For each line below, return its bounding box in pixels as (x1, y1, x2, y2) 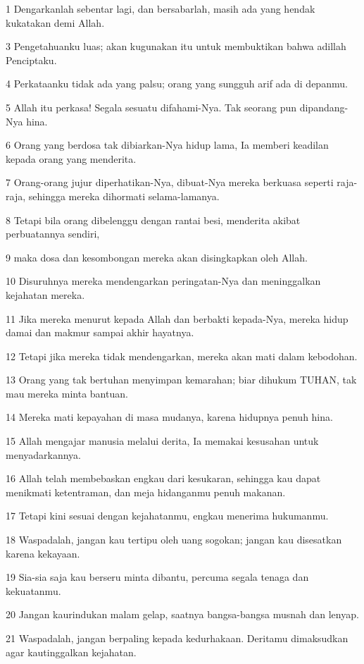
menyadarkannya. (6, 447, 82, 462)
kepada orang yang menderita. (6, 151, 137, 166)
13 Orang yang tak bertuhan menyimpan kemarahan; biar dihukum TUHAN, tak (6, 372, 357, 387)
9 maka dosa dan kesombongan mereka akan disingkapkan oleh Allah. (6, 250, 308, 264)
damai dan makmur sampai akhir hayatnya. (6, 325, 194, 340)
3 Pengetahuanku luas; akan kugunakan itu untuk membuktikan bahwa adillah (6, 39, 346, 54)
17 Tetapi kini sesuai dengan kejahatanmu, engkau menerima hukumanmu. (6, 508, 329, 523)
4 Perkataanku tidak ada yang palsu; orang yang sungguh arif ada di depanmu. (6, 76, 348, 91)
